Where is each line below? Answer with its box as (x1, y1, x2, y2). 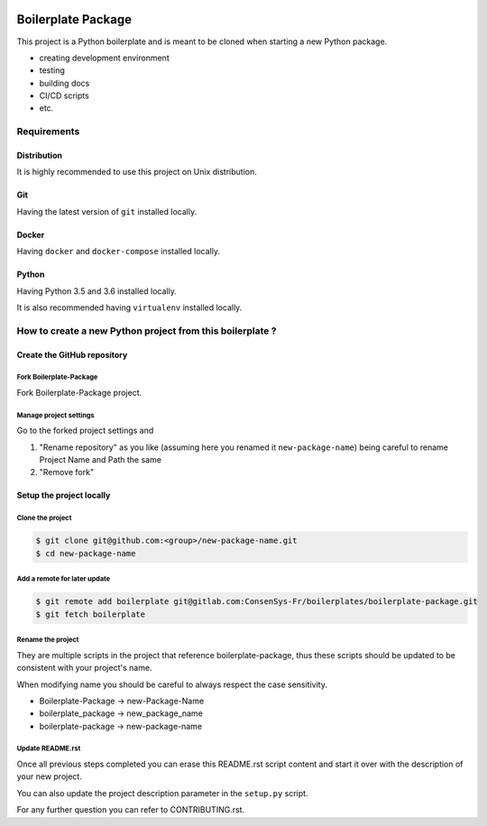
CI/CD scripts (39, 90, 89, 101)
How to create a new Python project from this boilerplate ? (16, 325, 277, 337)
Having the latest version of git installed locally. (16, 206, 198, 216)
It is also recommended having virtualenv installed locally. (16, 302, 243, 313)
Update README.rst (16, 744, 81, 753)
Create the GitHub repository (16, 349, 128, 360)
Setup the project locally (16, 490, 111, 500)
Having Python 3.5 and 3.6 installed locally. (16, 285, 178, 297)
